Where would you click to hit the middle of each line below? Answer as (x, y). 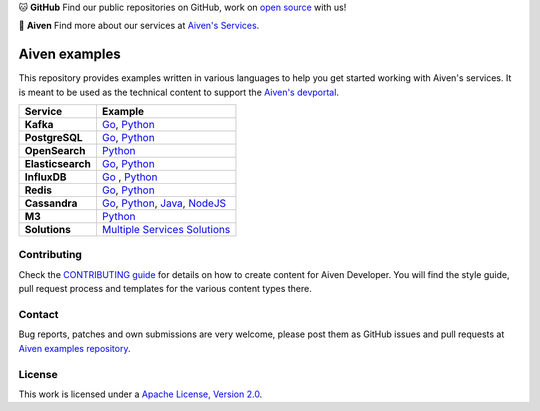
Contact (38, 314)
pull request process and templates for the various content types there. (165, 289)
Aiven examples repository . (74, 348)
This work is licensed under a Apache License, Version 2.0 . (140, 394)
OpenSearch (55, 151)
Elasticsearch (58, 164)
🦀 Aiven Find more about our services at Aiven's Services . (139, 26)
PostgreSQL (54, 138)
